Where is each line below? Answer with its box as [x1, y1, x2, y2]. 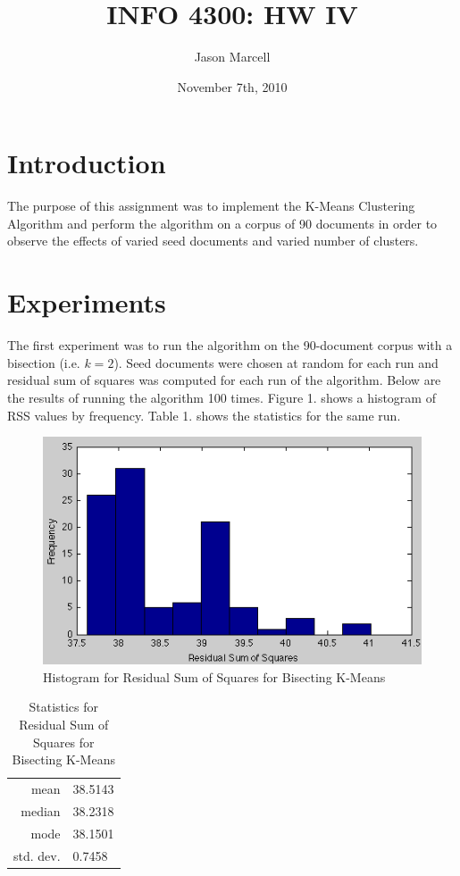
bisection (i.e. [7, 353, 80, 371]
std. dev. [13, 846, 61, 864]
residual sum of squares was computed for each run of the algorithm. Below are [7, 371, 441, 389]
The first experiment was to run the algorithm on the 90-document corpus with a [7, 336, 453, 355]
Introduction [7, 145, 166, 181]
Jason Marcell [194, 47, 271, 66]
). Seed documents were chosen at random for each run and [113, 353, 439, 371]
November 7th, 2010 [177, 77, 288, 96]
